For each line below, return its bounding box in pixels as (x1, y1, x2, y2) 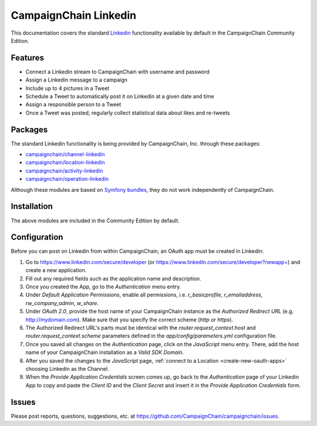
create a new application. (25, 267, 87, 274)
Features (11, 53, 44, 63)
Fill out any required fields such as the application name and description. (25, 275, 202, 282)
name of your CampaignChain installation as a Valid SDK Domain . (25, 349, 184, 356)
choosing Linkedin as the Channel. (25, 365, 109, 372)
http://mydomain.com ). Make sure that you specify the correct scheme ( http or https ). (25, 316, 234, 323)
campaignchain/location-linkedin (25, 159, 105, 166)
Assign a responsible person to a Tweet (25, 101, 122, 108)
